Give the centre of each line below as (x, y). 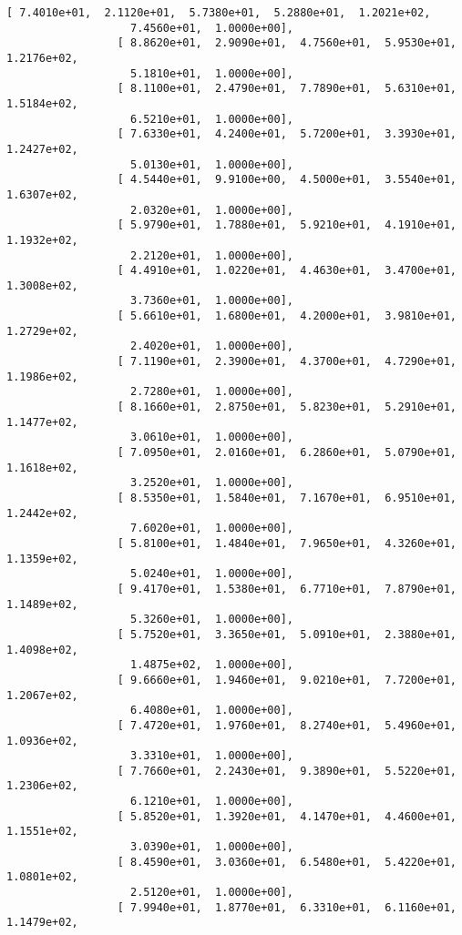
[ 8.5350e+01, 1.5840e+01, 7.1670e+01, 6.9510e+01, (287, 498)
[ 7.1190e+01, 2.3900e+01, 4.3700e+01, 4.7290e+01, (287, 362)
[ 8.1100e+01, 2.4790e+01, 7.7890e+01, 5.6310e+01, (287, 89)
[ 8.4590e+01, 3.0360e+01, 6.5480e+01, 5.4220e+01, (287, 862)
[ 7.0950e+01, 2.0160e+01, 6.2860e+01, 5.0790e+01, (287, 453)
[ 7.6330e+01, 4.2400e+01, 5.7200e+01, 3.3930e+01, (287, 134)
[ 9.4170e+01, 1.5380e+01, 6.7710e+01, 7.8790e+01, (287, 589)
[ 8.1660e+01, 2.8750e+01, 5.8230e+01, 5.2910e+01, (287, 407)
